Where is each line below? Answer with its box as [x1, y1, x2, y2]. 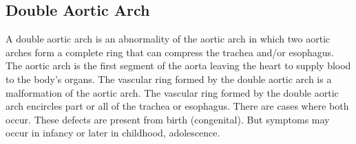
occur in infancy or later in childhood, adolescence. [6, 125, 220, 140]
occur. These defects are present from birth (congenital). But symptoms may [6, 112, 330, 126]
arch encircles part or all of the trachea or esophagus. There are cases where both [6, 99, 349, 113]
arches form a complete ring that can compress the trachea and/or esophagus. [6, 45, 334, 59]
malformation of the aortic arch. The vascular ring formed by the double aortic [6, 85, 339, 99]
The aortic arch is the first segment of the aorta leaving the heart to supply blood [6, 58, 351, 73]
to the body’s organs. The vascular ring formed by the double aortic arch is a [6, 71, 332, 86]
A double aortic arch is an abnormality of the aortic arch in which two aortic [6, 32, 331, 46]
